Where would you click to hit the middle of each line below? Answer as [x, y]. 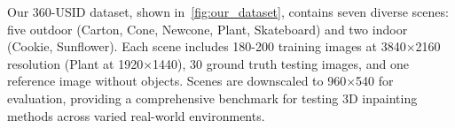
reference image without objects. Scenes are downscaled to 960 [177, 81]
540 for [375, 81]
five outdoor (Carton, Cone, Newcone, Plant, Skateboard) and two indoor [208, 29]
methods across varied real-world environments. [136, 115]
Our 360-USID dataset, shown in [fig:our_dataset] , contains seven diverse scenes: [228, 11]
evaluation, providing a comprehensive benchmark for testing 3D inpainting [212, 98]
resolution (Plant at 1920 [75, 63]
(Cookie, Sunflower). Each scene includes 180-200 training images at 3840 [207, 46]
